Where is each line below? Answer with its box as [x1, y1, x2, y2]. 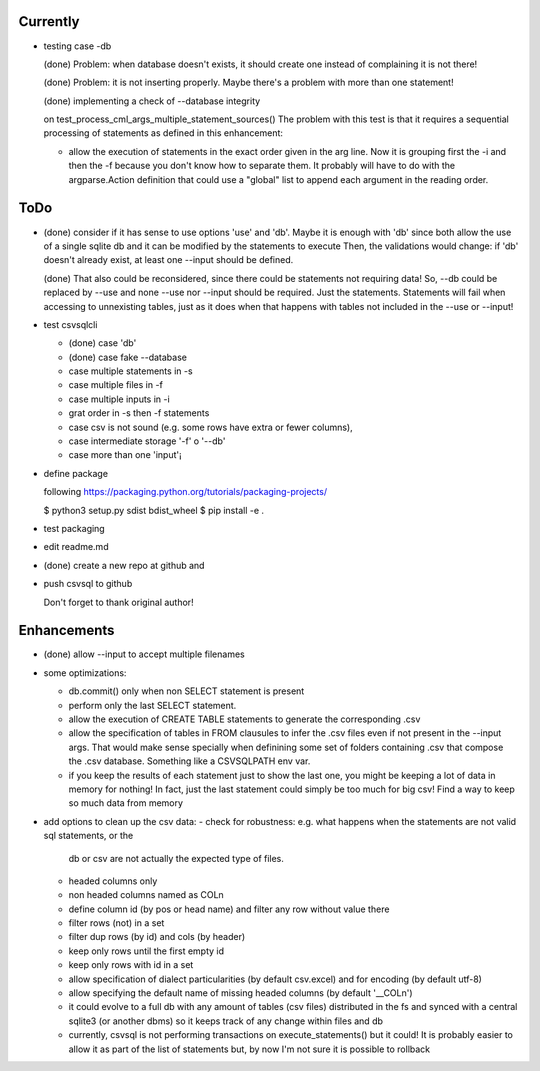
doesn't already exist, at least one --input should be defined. [43, 254, 294, 266]
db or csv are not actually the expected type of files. [68, 852, 285, 864]
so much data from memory [68, 797, 184, 809]
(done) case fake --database [68, 351, 187, 363]
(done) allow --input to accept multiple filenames [43, 648, 245, 660]
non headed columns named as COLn [68, 889, 224, 901]
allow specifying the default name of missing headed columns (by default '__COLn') [68, 987, 414, 999]
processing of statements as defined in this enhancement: [43, 127, 284, 139]
